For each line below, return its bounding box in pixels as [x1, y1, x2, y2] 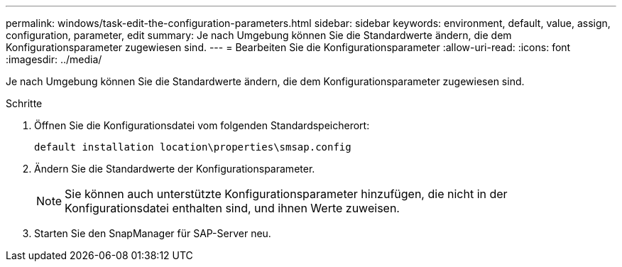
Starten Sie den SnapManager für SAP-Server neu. [34, 227, 271, 239]
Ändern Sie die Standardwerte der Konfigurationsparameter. [34, 163, 315, 175]
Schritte [6, 97, 43, 109]
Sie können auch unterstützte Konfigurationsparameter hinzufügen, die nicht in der [65, 187, 508, 201]
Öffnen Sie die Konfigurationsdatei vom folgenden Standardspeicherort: [34, 119, 370, 131]
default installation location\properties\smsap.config [34, 141, 351, 153]
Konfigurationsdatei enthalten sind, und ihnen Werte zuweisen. [65, 201, 400, 215]
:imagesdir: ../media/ [6, 53, 102, 65]
